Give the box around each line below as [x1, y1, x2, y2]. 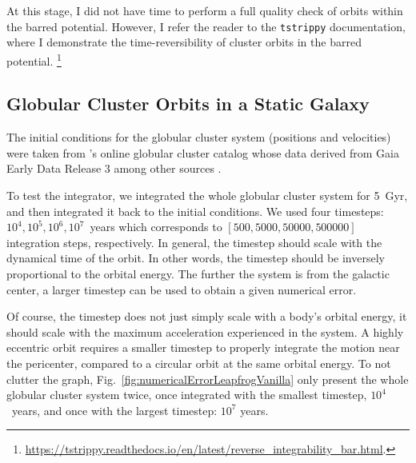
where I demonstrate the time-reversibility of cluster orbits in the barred [6, 34, 362, 50]
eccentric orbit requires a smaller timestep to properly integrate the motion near [6, 339, 400, 356]
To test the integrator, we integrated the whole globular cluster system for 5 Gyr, [6, 187, 408, 204]
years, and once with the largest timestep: [11, 401, 218, 418]
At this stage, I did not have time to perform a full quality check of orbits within [6, 2, 403, 18]
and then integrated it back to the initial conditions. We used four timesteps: [6, 202, 384, 219]
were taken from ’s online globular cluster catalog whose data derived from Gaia [6, 144, 399, 161]
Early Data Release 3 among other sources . [6, 160, 222, 177]
